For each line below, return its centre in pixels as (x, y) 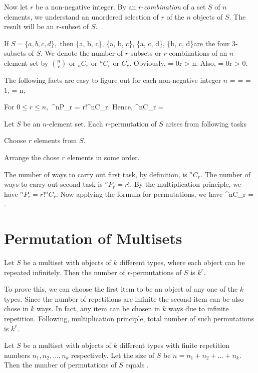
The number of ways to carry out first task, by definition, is (96, 174)
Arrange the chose (32, 157)
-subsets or (145, 53)
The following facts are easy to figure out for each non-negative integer (113, 80)
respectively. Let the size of (113, 355)
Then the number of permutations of (60, 365)
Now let (16, 7)
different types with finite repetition (174, 345)
